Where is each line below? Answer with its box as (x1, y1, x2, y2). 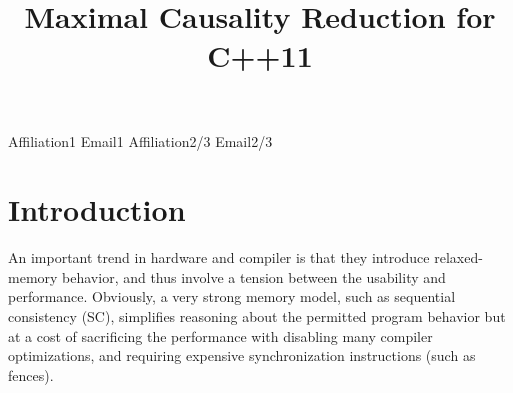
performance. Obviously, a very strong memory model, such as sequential (8, 286, 456, 307)
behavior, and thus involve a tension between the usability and (62, 266, 446, 287)
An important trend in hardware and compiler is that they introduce (8, 247, 430, 268)
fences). (8, 364, 54, 385)
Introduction (8, 189, 186, 230)
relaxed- (434, 247, 483, 268)
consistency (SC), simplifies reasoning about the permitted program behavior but (8, 306, 506, 327)
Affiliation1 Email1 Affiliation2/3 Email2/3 (8, 130, 273, 151)
